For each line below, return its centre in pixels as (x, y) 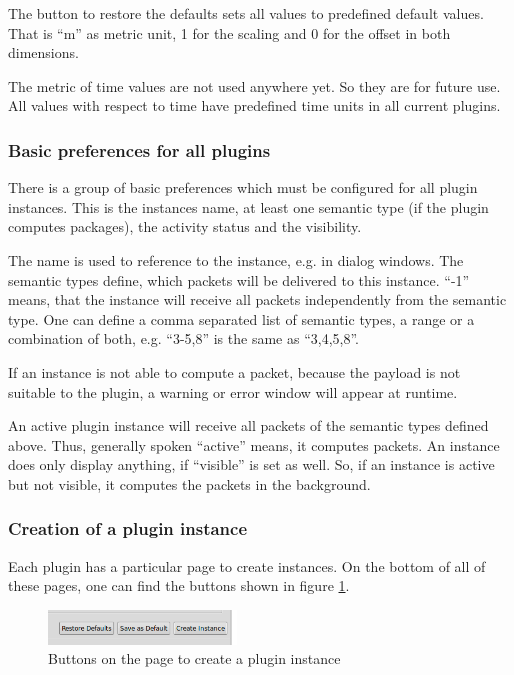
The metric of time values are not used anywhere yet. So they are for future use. (254, 85)
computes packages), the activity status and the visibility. (185, 226)
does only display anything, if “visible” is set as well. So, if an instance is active (251, 464)
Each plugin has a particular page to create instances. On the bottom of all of (247, 565)
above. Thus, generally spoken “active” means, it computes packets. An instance (254, 444)
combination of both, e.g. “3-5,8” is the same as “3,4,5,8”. (183, 338)
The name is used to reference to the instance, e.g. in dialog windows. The (236, 259)
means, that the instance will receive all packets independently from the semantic (257, 299)
